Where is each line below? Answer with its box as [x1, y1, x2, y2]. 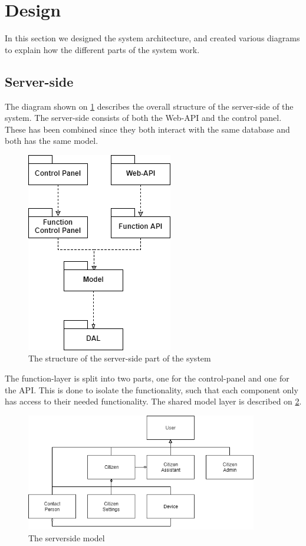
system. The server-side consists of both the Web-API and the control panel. [5, 111, 282, 124]
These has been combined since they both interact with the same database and [5, 123, 290, 135]
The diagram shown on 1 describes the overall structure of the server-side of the [5, 100, 294, 112]
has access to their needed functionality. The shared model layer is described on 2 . [5, 395, 302, 407]
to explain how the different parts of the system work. [5, 43, 200, 55]
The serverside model [28, 531, 105, 544]
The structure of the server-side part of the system [28, 352, 211, 364]
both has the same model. [5, 134, 98, 147]
